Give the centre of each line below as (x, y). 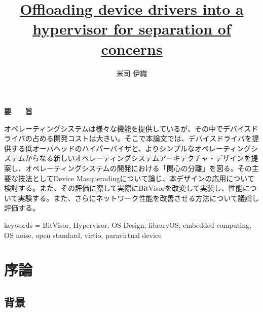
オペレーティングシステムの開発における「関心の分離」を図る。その (138, 168)
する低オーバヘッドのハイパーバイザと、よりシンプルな (103, 148)
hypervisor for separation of (132, 29)
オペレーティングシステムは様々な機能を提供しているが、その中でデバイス (128, 128)
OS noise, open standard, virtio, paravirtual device (83, 235)
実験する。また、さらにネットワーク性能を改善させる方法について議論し (139, 198)
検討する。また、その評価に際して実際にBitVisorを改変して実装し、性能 (123, 188)
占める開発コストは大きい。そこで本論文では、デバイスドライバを (142, 138)
